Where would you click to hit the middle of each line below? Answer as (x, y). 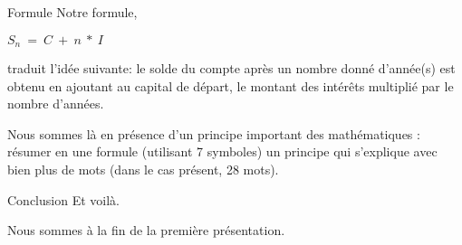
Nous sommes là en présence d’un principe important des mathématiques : (214, 133)
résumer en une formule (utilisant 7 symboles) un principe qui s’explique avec (222, 151)
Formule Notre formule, (72, 12)
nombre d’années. (56, 104)
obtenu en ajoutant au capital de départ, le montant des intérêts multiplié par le (231, 85)
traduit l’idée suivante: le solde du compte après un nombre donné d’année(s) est (231, 68)
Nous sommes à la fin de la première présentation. (146, 230)
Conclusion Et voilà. (63, 199)
